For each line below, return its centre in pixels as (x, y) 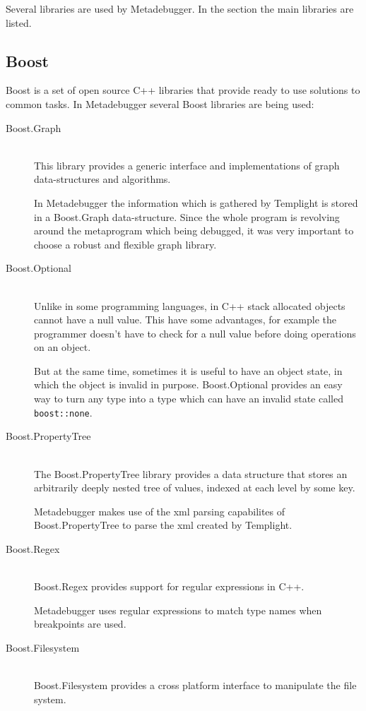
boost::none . (63, 412)
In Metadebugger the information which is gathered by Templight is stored (196, 202)
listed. (19, 22)
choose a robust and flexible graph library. (125, 244)
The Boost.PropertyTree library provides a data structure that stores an (191, 473)
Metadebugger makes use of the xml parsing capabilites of (160, 511)
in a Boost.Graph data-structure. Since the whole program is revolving (187, 216)
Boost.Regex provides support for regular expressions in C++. (169, 586)
